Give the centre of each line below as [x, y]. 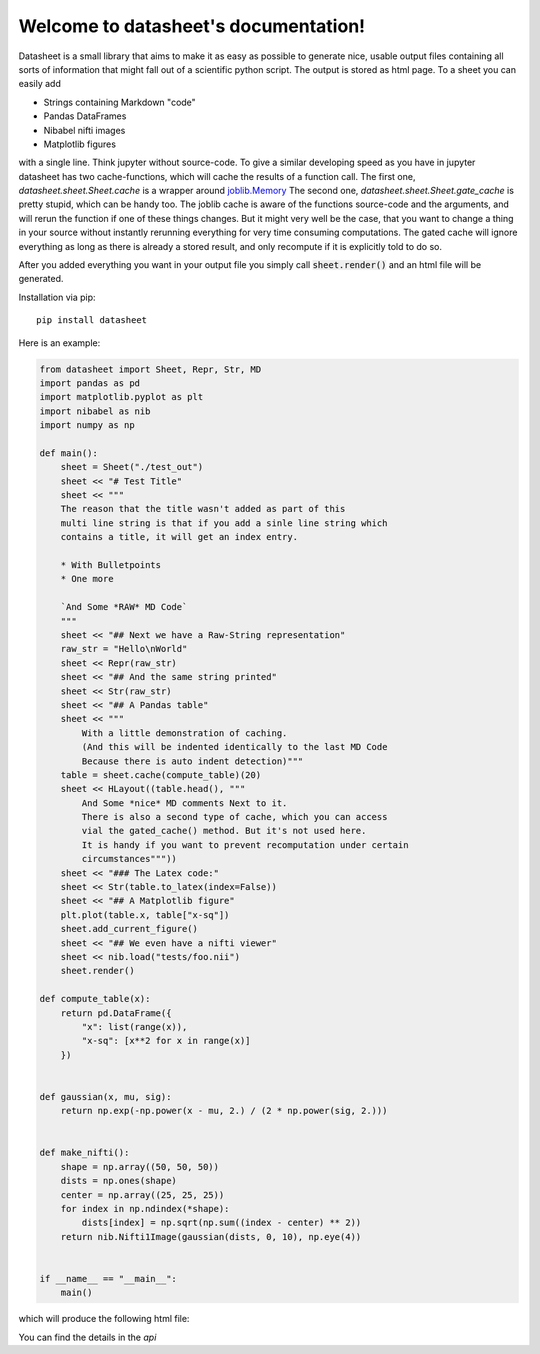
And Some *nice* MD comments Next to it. [184, 803]
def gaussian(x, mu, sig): [105, 1096]
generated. [41, 279]
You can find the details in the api [87, 1337]
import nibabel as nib [95, 411]
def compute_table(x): [95, 999]
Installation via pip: [57, 297]
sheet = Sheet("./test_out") [132, 467]
